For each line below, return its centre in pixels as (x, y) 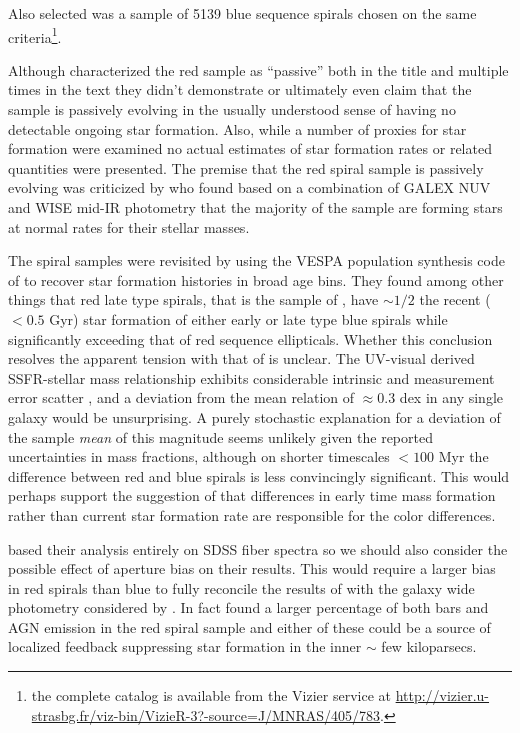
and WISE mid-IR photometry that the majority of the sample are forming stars (255, 207)
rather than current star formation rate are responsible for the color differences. (252, 514)
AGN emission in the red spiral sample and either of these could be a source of (249, 626)
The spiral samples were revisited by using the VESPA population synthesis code (256, 260)
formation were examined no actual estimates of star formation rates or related (250, 148)
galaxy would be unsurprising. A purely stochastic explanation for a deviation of (254, 416)
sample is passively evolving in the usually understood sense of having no (232, 109)
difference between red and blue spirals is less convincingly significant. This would (259, 475)
